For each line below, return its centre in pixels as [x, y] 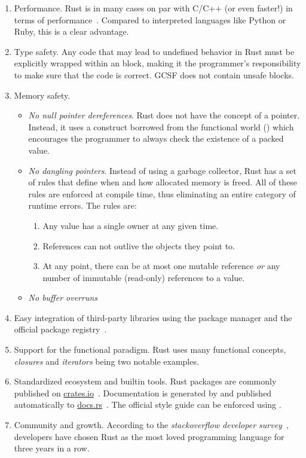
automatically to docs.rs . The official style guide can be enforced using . [148, 404]
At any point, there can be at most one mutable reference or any [161, 266]
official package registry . [60, 329]
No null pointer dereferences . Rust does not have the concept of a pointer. [164, 115]
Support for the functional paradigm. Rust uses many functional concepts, [150, 349]
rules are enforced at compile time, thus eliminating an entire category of [162, 193]
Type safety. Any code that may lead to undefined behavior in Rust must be [154, 51]
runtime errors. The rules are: [82, 205]
